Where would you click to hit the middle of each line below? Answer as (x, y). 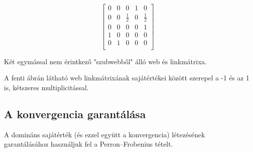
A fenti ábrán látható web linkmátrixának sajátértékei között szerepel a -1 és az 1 (127, 78)
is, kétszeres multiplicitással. (46, 87)
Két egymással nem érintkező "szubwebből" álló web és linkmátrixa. (105, 61)
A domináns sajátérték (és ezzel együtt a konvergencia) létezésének (104, 134)
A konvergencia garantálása (75, 114)
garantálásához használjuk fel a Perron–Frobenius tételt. (89, 144)
